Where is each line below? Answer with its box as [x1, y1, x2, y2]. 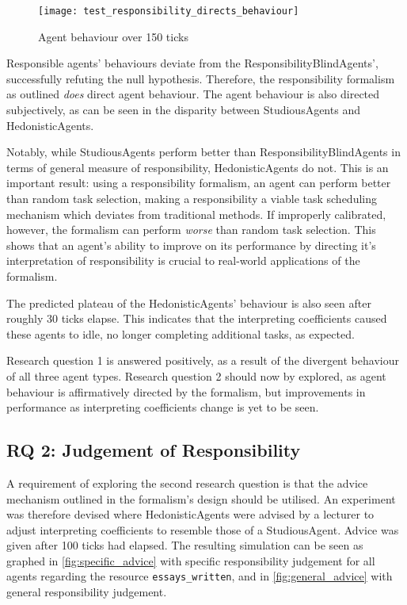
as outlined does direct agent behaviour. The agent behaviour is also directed [6, 86, 380, 102]
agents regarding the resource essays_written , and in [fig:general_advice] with [6, 568, 393, 584]
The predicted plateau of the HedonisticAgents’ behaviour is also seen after [6, 294, 371, 311]
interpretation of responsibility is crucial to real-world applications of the [6, 252, 360, 269]
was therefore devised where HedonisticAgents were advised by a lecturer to [6, 506, 375, 523]
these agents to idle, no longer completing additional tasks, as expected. [6, 325, 355, 342]
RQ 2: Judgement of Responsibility [6, 438, 301, 462]
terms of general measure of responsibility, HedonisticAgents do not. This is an [6, 159, 389, 175]
